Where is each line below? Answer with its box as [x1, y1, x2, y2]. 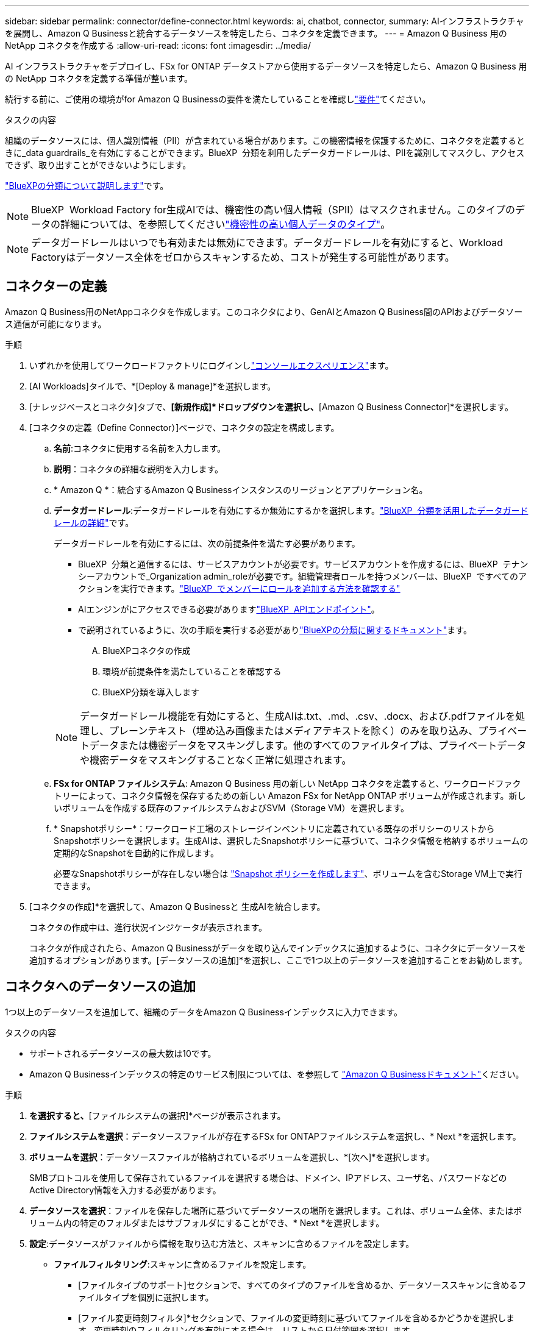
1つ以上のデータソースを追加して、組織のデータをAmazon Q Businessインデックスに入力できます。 [5, 1006, 403, 1017]
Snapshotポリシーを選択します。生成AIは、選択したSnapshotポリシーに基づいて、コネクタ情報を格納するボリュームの [54, 835, 529, 846]
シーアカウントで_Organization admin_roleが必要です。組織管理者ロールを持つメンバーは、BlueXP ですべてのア [78, 570, 527, 581]
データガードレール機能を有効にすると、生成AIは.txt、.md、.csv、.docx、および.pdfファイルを [80, 709, 516, 722]
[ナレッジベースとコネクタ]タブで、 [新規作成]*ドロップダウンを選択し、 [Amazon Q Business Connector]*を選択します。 [29, 401, 513, 412]
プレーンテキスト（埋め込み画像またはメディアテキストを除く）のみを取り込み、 [109, 724, 479, 737]
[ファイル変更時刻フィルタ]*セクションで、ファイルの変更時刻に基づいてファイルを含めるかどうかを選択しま [78, 1312, 514, 1323]
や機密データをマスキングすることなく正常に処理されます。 [80, 753, 352, 766]
